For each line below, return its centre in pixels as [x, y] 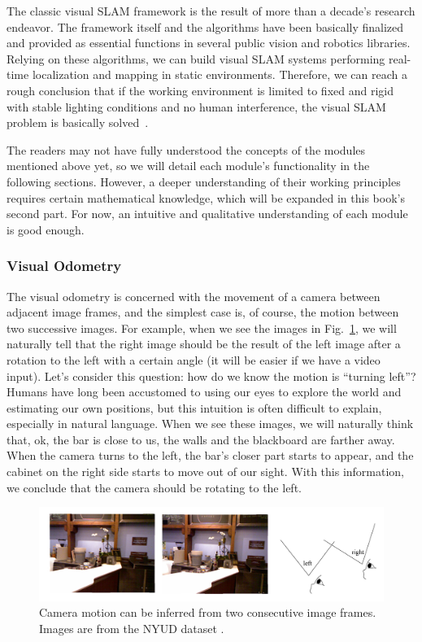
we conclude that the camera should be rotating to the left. [154, 487]
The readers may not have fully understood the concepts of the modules [186, 149]
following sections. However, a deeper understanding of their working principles [204, 181]
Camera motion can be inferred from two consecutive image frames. [208, 612]
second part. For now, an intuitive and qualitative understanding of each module [207, 214]
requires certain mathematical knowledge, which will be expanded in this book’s [206, 197]
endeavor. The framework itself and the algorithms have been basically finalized [205, 26]
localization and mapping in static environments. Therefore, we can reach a [220, 74]
